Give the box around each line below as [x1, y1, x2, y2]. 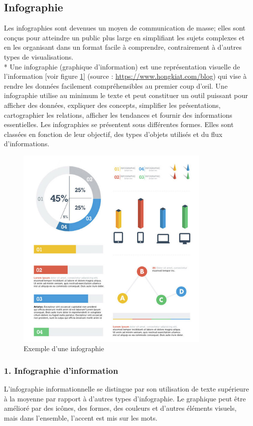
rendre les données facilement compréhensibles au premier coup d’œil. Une [4, 80, 228, 91]
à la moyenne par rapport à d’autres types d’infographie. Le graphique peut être [4, 393, 246, 403]
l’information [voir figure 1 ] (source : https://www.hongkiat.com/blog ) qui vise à [4, 71, 247, 81]
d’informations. [4, 138, 50, 149]
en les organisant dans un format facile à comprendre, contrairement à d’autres [4, 42, 242, 52]
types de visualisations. [4, 51, 74, 62]
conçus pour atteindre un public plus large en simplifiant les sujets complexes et [4, 32, 245, 42]
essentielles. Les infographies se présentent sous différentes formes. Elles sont [4, 119, 234, 130]
